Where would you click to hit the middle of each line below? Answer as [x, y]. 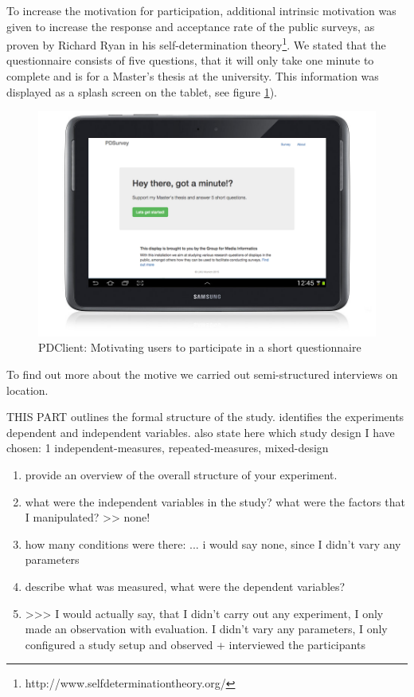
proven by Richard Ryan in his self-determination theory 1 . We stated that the [196, 43]
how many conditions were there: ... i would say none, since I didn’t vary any [213, 543]
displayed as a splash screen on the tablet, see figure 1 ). [142, 91]
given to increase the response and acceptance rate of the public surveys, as [191, 26]
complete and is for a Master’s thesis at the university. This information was [193, 76]
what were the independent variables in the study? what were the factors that [215, 501]
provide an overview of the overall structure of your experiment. [181, 475]
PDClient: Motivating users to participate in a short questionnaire [200, 347]
